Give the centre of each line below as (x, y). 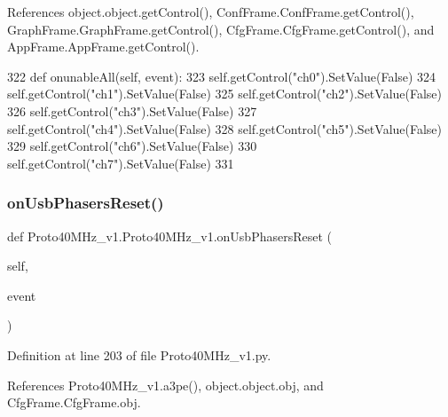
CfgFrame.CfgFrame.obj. (74, 402)
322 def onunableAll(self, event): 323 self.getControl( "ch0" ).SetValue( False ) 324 (222, 76)
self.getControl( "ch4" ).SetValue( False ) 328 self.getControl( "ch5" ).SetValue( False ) (225, 128)
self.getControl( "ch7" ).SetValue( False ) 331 (121, 163)
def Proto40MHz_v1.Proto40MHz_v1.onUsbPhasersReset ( (170, 236)
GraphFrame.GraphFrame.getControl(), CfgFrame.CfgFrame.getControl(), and (221, 29)
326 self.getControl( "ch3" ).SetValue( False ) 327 (132, 110)
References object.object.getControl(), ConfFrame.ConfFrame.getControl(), (211, 12)
